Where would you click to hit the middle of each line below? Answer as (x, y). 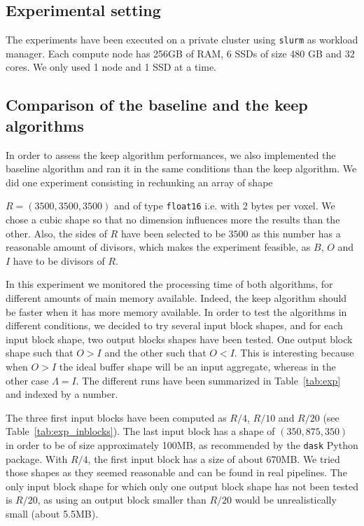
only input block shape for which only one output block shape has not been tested (182, 486)
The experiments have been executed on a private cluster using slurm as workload (182, 40)
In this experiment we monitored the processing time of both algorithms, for (169, 284)
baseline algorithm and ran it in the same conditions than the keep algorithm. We (181, 168)
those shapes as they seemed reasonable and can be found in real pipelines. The (176, 472)
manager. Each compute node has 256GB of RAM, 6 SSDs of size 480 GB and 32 (180, 53)
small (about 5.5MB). (52, 514)
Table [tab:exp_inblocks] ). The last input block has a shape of (140, 431)
